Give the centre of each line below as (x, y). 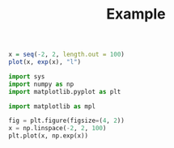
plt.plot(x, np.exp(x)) (49, 136)
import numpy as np (41, 84)
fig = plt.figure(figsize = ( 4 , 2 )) (67, 121)
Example (136, 14)
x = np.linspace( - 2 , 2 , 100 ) (57, 129)
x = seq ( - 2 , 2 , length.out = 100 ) (67, 55)
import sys (27, 76)
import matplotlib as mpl (52, 106)
